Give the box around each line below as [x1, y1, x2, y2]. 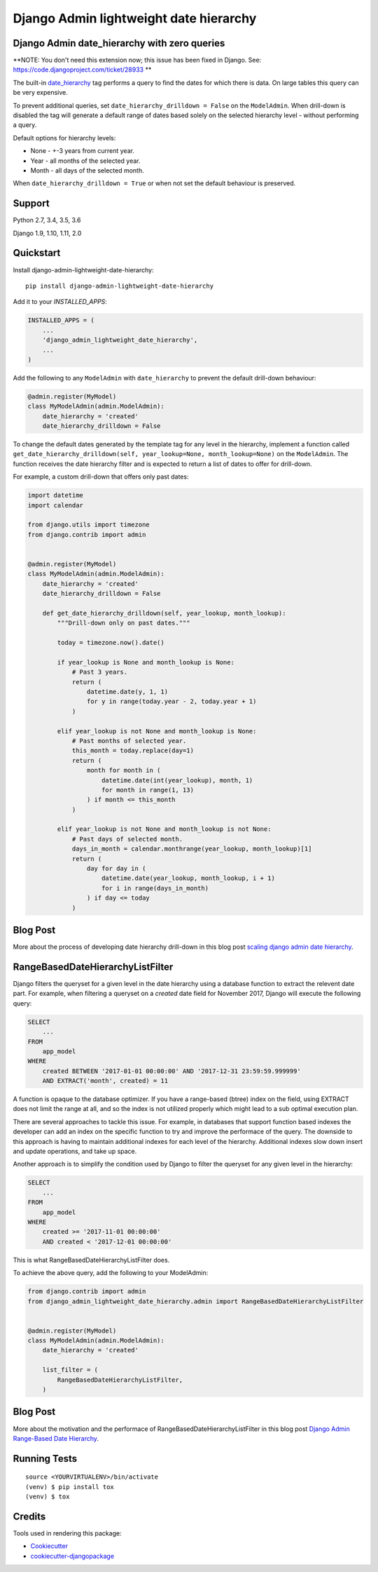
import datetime [27, 491, 84, 500]
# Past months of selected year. [71, 737, 187, 745]
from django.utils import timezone [27, 521, 150, 529]
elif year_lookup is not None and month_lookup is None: [57, 727, 257, 735]
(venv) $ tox [25, 1493, 70, 1501]
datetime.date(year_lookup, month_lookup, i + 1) [101, 874, 276, 882]
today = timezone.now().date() [57, 639, 164, 647]
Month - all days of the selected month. [30, 166, 144, 175]
